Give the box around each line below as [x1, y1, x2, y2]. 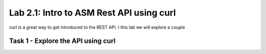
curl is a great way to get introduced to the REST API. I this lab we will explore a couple [9, 24, 185, 30]
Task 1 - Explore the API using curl [9, 37, 116, 45]
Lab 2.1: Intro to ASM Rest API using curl [9, 7, 176, 18]
